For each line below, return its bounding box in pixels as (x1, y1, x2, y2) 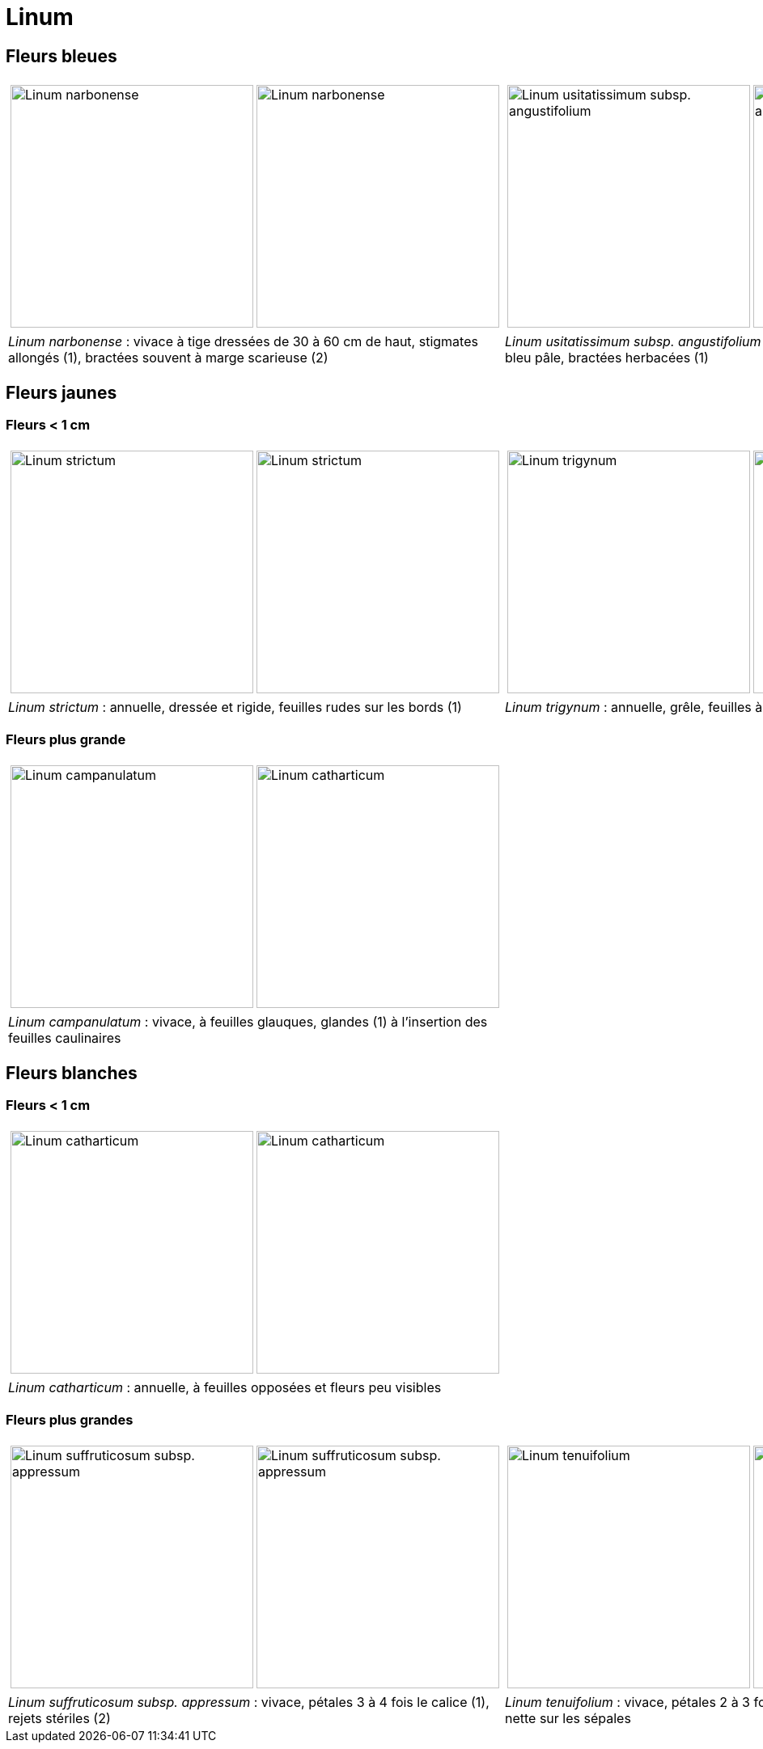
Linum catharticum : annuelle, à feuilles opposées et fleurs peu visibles (8, 1379, 442, 1396)
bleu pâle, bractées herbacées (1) (505, 349, 709, 366)
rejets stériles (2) (8, 1710, 111, 1727)
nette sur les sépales (505, 1710, 631, 1727)
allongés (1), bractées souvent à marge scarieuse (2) (8, 349, 329, 366)
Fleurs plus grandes (6, 1411, 134, 1428)
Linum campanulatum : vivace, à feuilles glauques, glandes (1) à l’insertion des (8, 1014, 488, 1031)
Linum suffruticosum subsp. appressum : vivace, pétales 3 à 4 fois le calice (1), (8, 1694, 490, 1711)
